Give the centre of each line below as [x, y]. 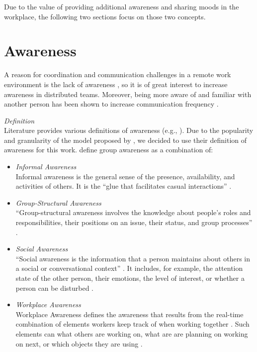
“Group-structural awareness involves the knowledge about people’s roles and [133, 212]
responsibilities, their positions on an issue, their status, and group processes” [134, 222]
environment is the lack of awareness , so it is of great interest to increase [116, 84]
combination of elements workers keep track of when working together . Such [132, 324]
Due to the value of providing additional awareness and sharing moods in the [122, 6]
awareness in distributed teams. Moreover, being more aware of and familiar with [128, 94]
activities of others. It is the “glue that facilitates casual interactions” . [124, 186]
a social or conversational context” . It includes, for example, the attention [129, 268]
